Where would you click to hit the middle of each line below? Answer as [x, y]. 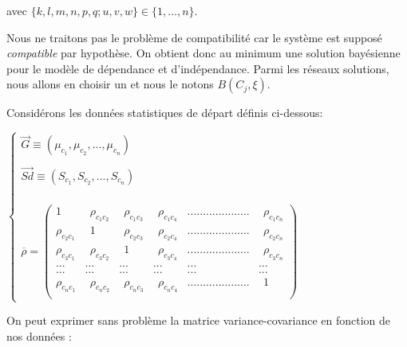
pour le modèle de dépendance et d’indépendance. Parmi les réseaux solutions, [198, 68]
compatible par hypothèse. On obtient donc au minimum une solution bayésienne [203, 53]
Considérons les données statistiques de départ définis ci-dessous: [165, 113]
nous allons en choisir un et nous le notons [110, 84]
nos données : [39, 335]
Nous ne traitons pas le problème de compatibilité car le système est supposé [194, 37]
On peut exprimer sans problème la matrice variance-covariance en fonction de [199, 320]
